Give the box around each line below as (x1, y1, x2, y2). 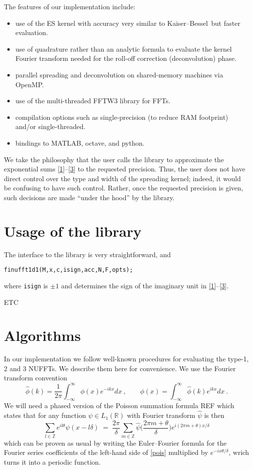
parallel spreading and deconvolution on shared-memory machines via (15, 69, 223, 79)
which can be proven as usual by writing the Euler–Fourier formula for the (4, 437, 227, 448)
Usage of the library (4, 221, 142, 241)
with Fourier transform (127, 410, 195, 420)
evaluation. (15, 27, 48, 38)
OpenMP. (15, 79, 44, 89)
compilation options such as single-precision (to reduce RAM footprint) (15, 112, 229, 122)
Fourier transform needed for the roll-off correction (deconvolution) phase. (15, 53, 237, 63)
